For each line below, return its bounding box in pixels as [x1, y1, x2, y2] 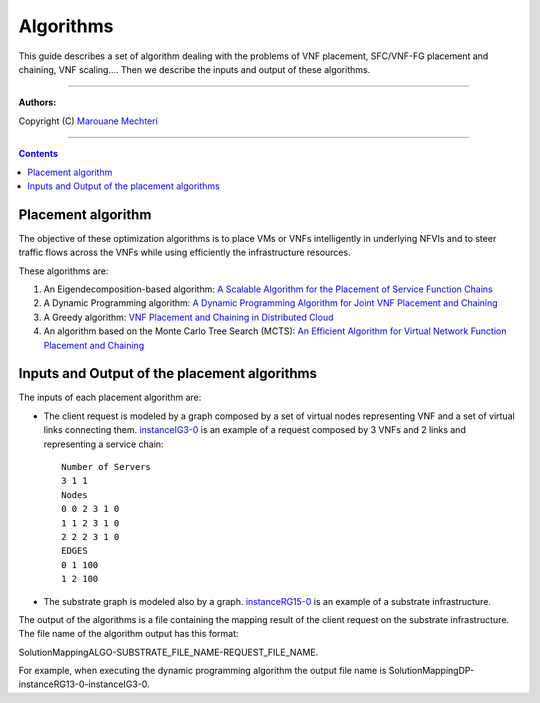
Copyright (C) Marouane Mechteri [18, 115, 159, 127]
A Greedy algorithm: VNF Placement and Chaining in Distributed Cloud [43, 311, 334, 323]
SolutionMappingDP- [388, 665, 475, 677]
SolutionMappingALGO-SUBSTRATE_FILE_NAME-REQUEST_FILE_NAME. [18, 646, 319, 658]
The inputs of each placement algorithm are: [18, 391, 202, 404]
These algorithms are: [18, 265, 109, 277]
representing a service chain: [43, 438, 164, 450]
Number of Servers [61, 461, 152, 472]
